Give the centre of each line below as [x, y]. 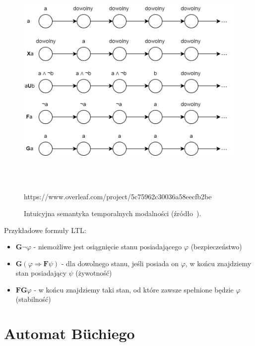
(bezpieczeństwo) [216, 247]
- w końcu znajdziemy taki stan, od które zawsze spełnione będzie [134, 289]
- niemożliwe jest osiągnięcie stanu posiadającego [108, 247]
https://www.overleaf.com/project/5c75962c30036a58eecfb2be [118, 197]
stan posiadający [41, 273]
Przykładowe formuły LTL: [45, 230]
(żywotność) [94, 273]
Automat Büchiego [69, 333]
